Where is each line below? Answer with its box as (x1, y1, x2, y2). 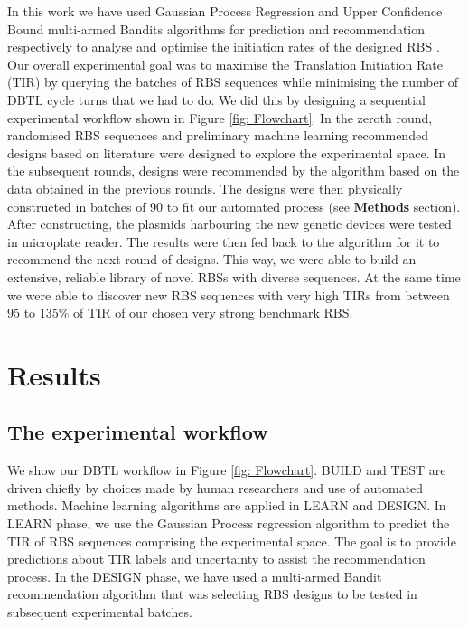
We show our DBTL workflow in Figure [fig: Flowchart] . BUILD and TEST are (7, 461, 446, 480)
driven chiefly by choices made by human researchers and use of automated (7, 478, 424, 497)
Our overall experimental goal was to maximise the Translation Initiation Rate (7, 54, 444, 73)
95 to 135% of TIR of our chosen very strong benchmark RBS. (7, 303, 353, 322)
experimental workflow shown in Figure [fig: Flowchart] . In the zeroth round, (7, 108, 433, 127)
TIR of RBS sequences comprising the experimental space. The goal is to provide (7, 531, 456, 550)
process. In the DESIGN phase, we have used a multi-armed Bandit (7, 566, 382, 585)
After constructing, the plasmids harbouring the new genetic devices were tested (7, 214, 452, 233)
